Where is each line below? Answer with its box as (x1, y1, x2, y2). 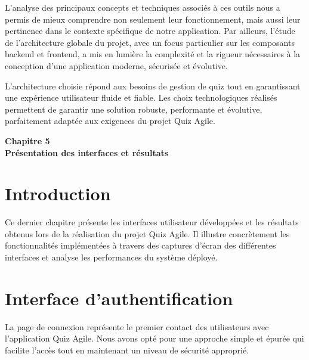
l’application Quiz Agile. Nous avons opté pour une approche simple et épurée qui (5, 332, 304, 345)
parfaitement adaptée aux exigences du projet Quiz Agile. (5, 114, 215, 127)
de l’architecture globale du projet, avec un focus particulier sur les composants (5, 36, 295, 48)
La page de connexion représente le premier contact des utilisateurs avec (5, 320, 269, 333)
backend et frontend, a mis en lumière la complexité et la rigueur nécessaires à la (5, 48, 301, 60)
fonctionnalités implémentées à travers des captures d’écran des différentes (5, 239, 276, 252)
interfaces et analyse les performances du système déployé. (5, 251, 218, 263)
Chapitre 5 (5, 134, 50, 147)
